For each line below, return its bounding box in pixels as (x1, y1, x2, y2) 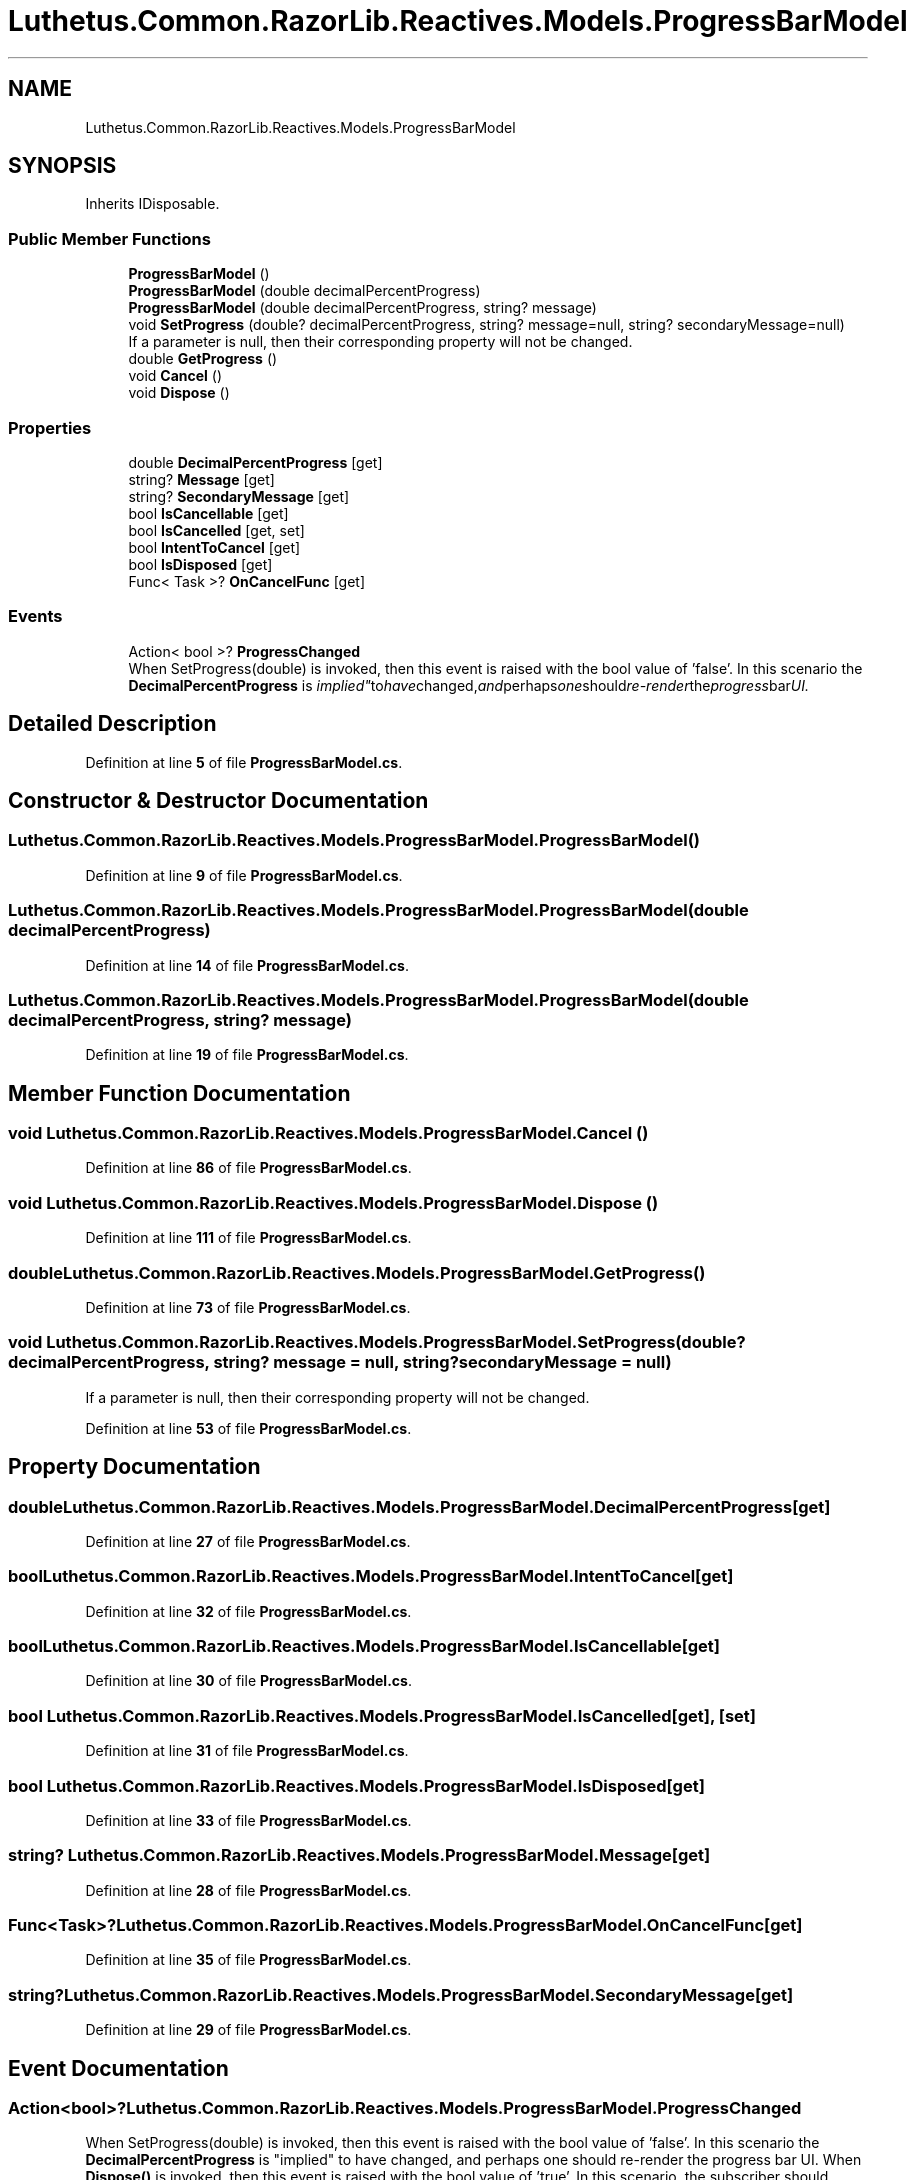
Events (8, 606, 63, 627)
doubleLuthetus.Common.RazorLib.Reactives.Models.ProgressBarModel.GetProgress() (8, 1262, 706, 1283)
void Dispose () (128, 384, 230, 402)
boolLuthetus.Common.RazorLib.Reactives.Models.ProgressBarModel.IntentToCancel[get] (8, 1566, 734, 1587)
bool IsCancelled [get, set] (128, 521, 305, 539)
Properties (8, 417, 92, 438)
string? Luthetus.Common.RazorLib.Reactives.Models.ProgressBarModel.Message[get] (8, 1845, 711, 1866)
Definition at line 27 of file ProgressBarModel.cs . (85, 1532, 411, 1550)
